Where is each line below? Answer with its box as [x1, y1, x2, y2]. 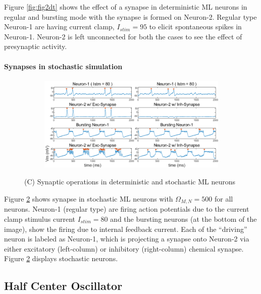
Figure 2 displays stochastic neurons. [4, 253, 118, 264]
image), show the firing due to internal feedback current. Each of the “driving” [4, 223, 247, 234]
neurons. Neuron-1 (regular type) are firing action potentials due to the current [4, 204, 249, 214]
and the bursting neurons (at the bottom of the [110, 214, 257, 224]
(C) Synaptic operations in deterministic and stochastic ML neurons [24, 176, 235, 187]
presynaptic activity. [4, 41, 67, 52]
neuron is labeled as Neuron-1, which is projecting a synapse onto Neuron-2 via [4, 233, 249, 244]
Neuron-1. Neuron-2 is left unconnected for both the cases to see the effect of [4, 31, 242, 41]
